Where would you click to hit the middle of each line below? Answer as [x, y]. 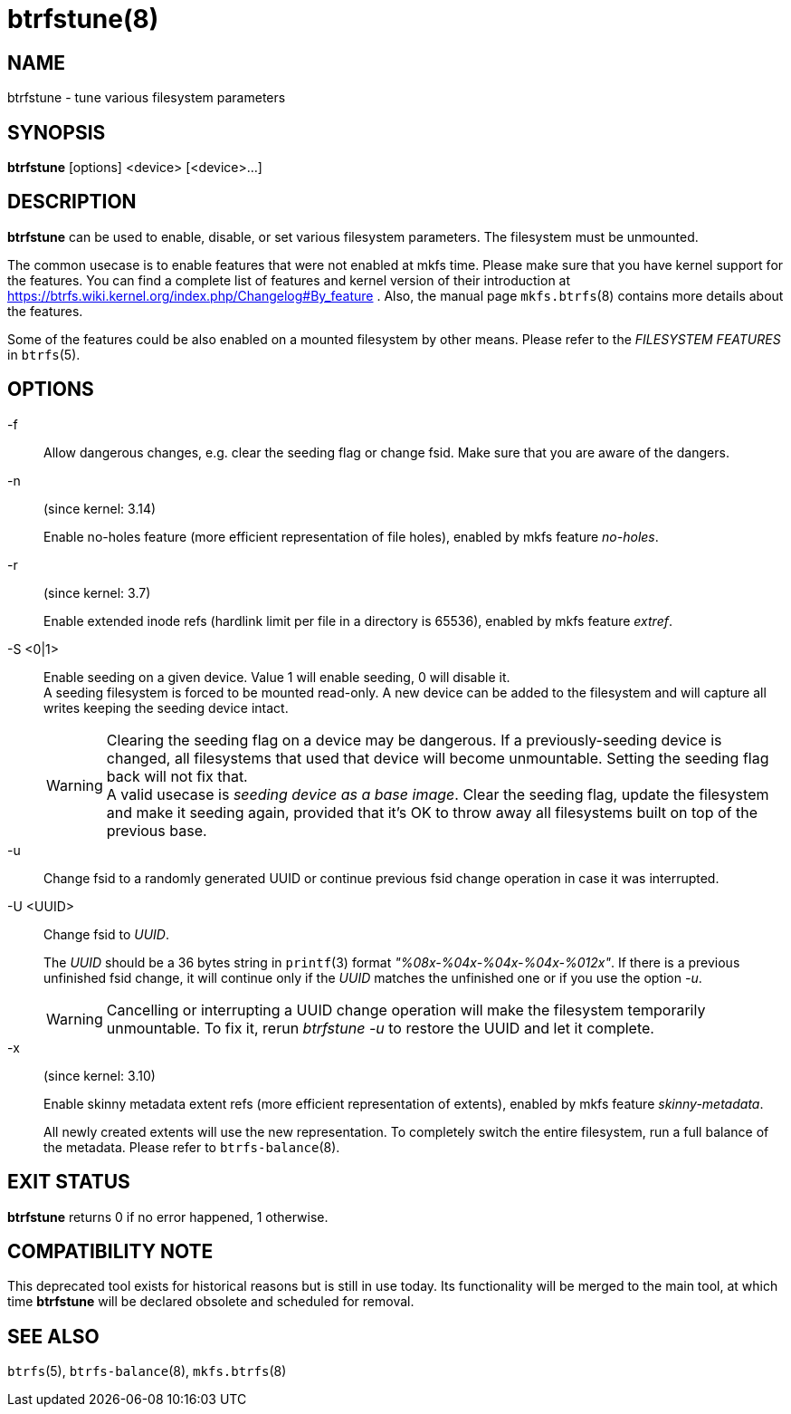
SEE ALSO [53, 1336]
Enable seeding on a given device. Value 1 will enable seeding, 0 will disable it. [277, 677]
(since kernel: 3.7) [97, 592]
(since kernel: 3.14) [100, 508]
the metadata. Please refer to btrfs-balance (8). [192, 1147]
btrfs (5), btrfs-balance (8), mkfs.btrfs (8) [147, 1371]
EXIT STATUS [69, 1182]
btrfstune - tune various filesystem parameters [147, 98]
